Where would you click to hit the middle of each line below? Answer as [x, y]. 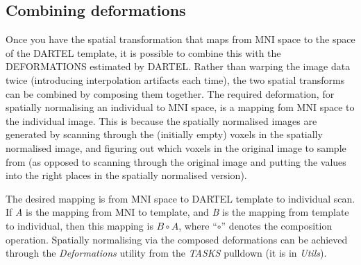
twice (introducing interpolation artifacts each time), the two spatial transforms [175, 79]
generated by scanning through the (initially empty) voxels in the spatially [164, 134]
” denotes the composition [277, 225]
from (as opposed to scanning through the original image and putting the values [176, 161]
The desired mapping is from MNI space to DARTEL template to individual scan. [180, 198]
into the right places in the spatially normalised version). [126, 175]
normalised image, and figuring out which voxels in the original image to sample [176, 147]
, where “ [198, 225]
